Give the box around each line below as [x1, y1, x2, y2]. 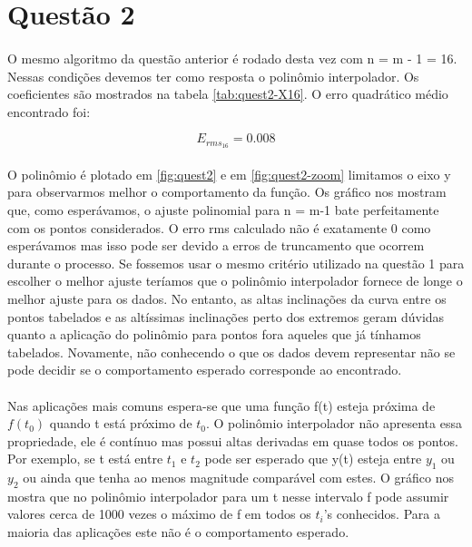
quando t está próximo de [49, 414, 192, 433]
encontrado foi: [7, 102, 91, 121]
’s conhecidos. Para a [323, 504, 440, 523]
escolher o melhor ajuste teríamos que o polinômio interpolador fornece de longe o [7, 271, 463, 290]
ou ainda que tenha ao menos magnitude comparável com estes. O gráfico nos [23, 468, 455, 487]
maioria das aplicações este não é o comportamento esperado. [7, 523, 349, 542]
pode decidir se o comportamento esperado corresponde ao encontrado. [7, 360, 402, 379]
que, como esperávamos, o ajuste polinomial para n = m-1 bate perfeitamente [7, 200, 439, 219]
